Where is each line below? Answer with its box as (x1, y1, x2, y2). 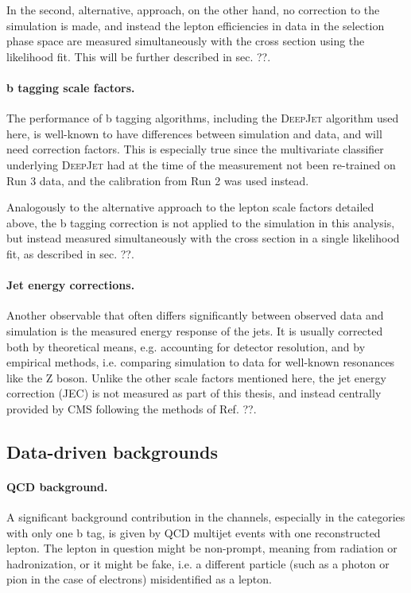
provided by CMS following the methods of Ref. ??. (6, 400, 257, 417)
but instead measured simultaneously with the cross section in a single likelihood (6, 230, 400, 246)
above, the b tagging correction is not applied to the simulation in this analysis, (6, 214, 395, 231)
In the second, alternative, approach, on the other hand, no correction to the (6, 2, 380, 17)
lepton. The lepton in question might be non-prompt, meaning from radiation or (6, 540, 397, 556)
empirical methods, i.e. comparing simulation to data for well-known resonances (6, 354, 395, 370)
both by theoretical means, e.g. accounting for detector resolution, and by (6, 338, 366, 355)
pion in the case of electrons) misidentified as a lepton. (6, 571, 272, 587)
